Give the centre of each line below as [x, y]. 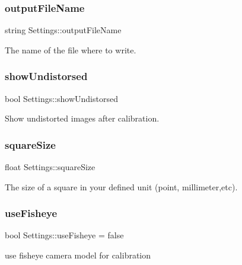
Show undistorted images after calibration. [82, 118]
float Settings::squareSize [50, 167]
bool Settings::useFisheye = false [64, 235]
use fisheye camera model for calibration [78, 255]
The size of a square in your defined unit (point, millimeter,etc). [121, 186]
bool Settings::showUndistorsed [61, 98]
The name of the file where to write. [71, 50]
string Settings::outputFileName [63, 30]
